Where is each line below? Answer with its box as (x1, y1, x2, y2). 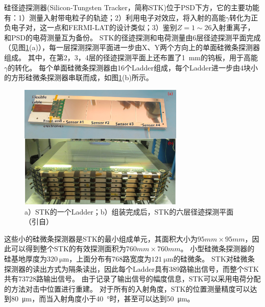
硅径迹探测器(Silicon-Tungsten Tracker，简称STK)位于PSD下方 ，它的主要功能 (4, 2, 259, 12)
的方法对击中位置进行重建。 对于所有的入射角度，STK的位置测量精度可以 (4, 283, 250, 294)
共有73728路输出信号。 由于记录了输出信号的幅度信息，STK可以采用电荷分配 (4, 273, 261, 284)
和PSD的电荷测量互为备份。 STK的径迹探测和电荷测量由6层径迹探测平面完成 (4, 32, 261, 42)
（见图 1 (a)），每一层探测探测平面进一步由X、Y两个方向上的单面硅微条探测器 (4, 42, 260, 53)
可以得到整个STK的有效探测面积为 (11, 243, 126, 254)
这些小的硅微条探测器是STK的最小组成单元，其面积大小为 (4, 233, 198, 244)
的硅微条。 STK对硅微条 (173, 253, 255, 264)
